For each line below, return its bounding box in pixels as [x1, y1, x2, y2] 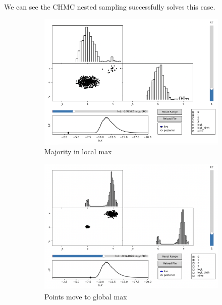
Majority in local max [44, 146, 112, 157]
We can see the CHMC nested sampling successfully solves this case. [4, 2, 215, 12]
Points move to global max [44, 291, 127, 301]
